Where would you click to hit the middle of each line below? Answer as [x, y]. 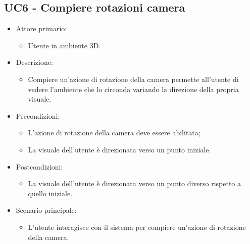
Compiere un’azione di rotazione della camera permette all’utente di [133, 79]
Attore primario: [41, 28]
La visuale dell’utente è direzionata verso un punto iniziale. [119, 149]
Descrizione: [34, 62]
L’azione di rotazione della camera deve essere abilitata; [114, 133]
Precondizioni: [38, 115]
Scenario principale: [46, 210]
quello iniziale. [50, 193]
